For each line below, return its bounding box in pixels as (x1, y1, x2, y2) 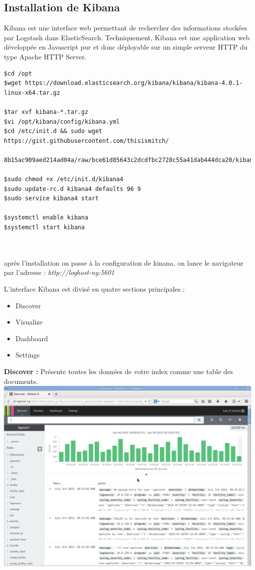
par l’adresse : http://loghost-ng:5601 (4, 267, 115, 277)
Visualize (15, 317, 43, 327)
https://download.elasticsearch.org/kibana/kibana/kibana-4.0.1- (25, 80, 243, 87)
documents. (4, 376, 38, 386)
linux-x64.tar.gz (4, 89, 60, 96)
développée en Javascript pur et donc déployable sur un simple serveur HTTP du (4, 42, 248, 52)
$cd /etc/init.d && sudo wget (4, 128, 102, 135)
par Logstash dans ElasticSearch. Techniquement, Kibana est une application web (4, 32, 250, 42)
